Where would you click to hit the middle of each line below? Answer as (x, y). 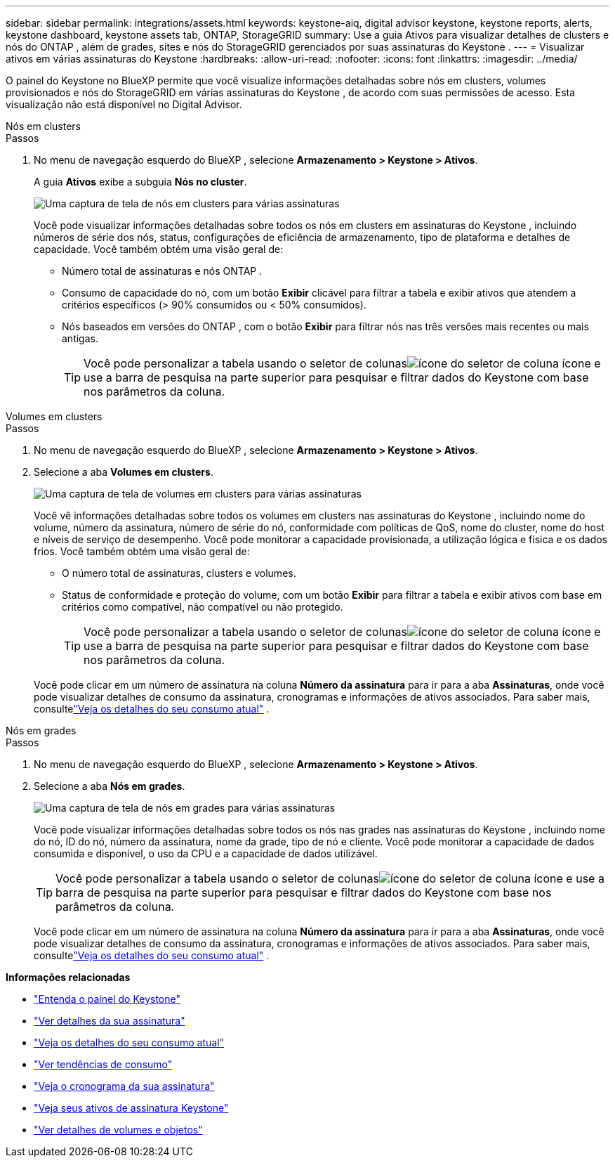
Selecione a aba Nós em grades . (110, 786)
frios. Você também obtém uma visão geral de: (142, 551)
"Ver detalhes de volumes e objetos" (118, 1130)
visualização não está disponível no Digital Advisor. (124, 104)
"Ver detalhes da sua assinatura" (110, 1021)
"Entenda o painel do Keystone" (107, 999)
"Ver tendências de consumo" (103, 1064)
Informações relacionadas (68, 977)
